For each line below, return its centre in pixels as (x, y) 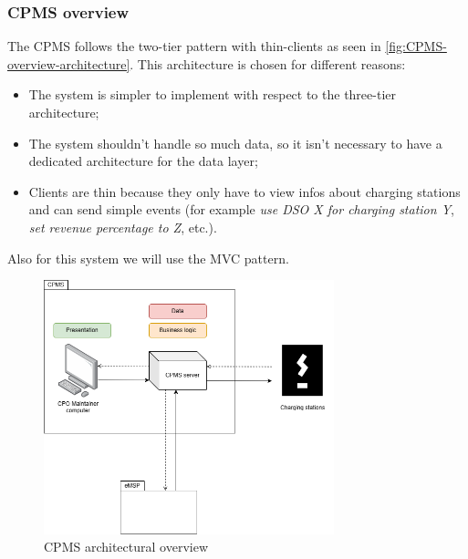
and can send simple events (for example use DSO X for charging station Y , (241, 209)
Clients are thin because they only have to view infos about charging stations (244, 191)
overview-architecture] (69, 63)
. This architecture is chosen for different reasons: (268, 63)
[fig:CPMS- (416, 46)
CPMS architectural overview (126, 547)
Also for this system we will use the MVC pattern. (148, 258)
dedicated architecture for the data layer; (143, 161)
